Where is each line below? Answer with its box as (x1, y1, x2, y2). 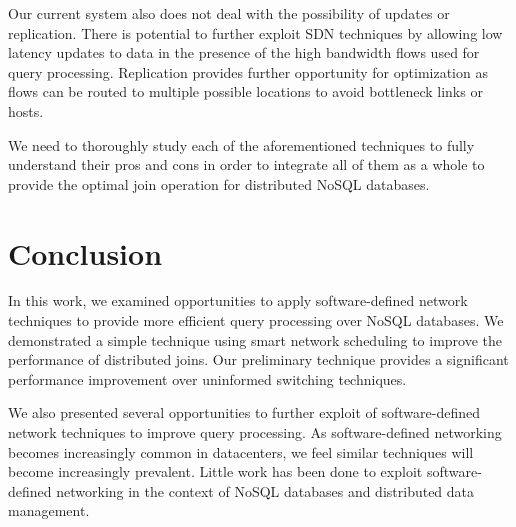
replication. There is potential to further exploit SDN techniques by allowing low (8, 22, 503, 43)
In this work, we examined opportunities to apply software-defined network (8, 290, 468, 311)
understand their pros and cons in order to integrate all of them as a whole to (8, 154, 485, 175)
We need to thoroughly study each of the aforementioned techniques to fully (8, 134, 475, 155)
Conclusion (8, 232, 163, 273)
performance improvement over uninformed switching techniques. (8, 368, 407, 389)
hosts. (8, 100, 44, 121)
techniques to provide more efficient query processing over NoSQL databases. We (8, 310, 504, 331)
